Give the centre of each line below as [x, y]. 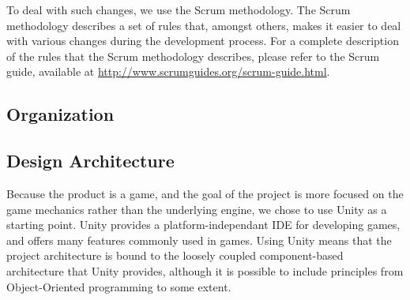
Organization [60, 114]
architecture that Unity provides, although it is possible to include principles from [205, 270]
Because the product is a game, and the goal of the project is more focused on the [205, 193]
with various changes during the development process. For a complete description [203, 41]
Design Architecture [90, 161]
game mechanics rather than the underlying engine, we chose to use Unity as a [197, 209]
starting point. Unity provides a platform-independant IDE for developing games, [203, 225]
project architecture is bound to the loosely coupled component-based [175, 255]
